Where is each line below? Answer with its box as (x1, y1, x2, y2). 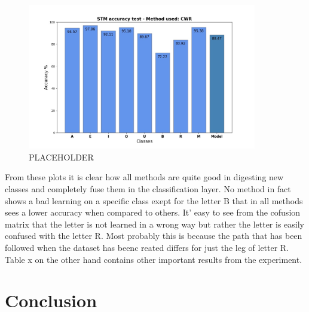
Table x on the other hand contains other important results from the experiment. (5, 253, 302, 265)
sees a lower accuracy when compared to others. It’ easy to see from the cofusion (5, 206, 301, 219)
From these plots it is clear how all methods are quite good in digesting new (5, 171, 284, 183)
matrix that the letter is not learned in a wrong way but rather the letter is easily (5, 217, 304, 230)
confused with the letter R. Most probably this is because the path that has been (5, 229, 302, 242)
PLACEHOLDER (29, 150, 94, 163)
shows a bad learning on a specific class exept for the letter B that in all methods (5, 194, 303, 207)
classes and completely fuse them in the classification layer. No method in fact (5, 183, 291, 195)
